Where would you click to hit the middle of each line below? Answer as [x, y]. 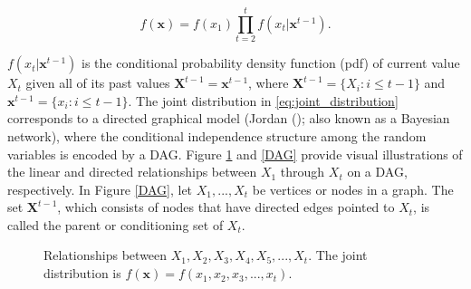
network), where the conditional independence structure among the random [217, 135]
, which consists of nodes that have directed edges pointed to [226, 207]
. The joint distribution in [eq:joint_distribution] [263, 100]
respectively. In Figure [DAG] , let [100, 189]
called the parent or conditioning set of [115, 224]
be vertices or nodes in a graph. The [353, 189]
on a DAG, [377, 172]
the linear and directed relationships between [132, 172]
